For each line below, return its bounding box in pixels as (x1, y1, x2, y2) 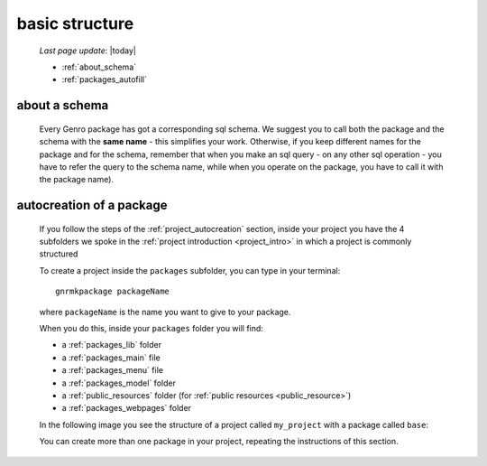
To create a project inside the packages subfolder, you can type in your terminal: (39, 265, 341, 275)
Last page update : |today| (39, 45, 137, 56)
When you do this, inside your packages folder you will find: (39, 323, 263, 334)
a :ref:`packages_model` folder (61, 377, 176, 388)
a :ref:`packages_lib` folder (61, 340, 162, 350)
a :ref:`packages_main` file (61, 352, 161, 363)
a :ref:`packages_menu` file (61, 365, 164, 376)
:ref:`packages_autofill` (61, 74, 148, 85)
